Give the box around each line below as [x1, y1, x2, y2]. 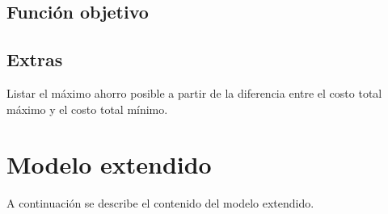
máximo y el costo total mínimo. [6, 100, 168, 117]
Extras [6, 47, 63, 72]
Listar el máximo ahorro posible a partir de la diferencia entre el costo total [6, 84, 382, 101]
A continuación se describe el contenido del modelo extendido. [6, 195, 314, 212]
